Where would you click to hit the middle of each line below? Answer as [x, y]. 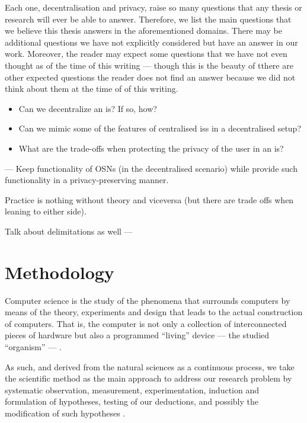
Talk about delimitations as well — [69, 231]
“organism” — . [33, 347]
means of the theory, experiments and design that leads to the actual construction [154, 312]
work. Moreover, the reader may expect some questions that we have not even [146, 54]
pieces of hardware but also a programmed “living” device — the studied [137, 335]
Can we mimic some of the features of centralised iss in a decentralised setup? [160, 128]
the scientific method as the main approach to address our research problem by [148, 378]
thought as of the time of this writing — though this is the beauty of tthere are [149, 65]
